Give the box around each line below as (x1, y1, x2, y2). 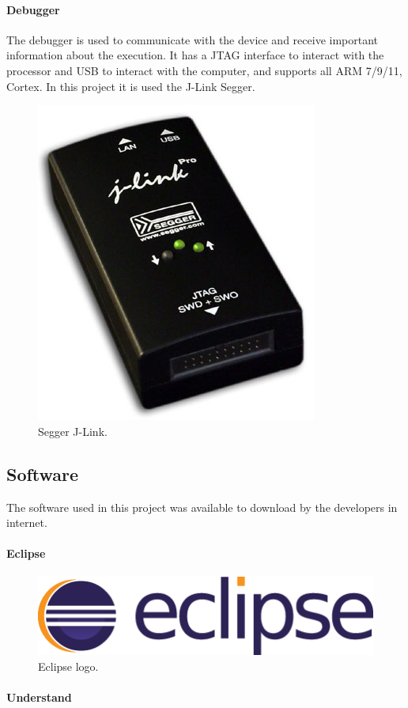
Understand (6, 688, 72, 705)
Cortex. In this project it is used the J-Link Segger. (6, 78, 255, 94)
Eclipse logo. (38, 657, 99, 674)
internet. (6, 514, 47, 531)
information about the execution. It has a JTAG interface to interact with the (6, 47, 384, 63)
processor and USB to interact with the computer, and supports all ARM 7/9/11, (6, 62, 402, 78)
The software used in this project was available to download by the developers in (6, 498, 398, 515)
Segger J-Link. (38, 422, 108, 439)
